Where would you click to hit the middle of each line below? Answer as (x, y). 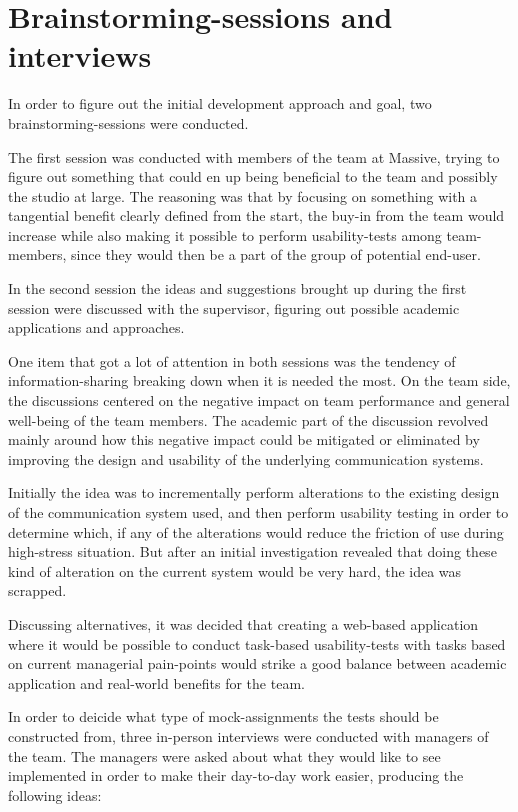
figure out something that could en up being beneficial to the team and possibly (253, 176)
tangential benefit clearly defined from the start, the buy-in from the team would (256, 215)
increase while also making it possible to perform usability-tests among (225, 234)
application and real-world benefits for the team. (156, 682)
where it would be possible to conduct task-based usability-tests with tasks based (257, 643)
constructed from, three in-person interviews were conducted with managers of (248, 735)
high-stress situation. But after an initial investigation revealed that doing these (252, 551)
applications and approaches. (96, 327)
